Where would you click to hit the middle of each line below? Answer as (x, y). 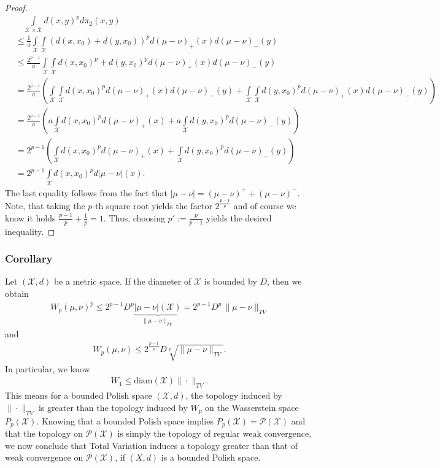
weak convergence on (44, 457)
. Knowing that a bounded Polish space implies (125, 420)
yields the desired (239, 217)
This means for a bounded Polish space (79, 395)
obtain (17, 293)
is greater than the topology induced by (113, 407)
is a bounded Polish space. (211, 457)
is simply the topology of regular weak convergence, (214, 433)
